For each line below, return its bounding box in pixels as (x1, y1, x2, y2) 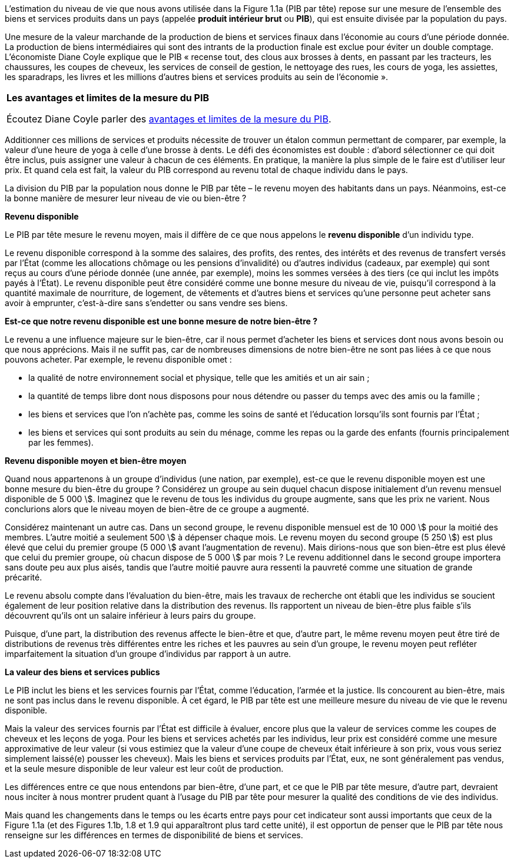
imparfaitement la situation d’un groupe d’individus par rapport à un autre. (5, 649, 291, 659)
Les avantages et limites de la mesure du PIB (6, 92, 210, 104)
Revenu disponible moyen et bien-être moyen (5, 456, 187, 466)
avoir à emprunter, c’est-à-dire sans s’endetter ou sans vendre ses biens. (5, 298, 288, 308)
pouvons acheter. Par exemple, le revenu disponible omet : (5, 354, 232, 364)
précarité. (5, 572, 42, 582)
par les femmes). (28, 437, 94, 447)
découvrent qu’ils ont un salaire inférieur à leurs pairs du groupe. (5, 610, 256, 620)
